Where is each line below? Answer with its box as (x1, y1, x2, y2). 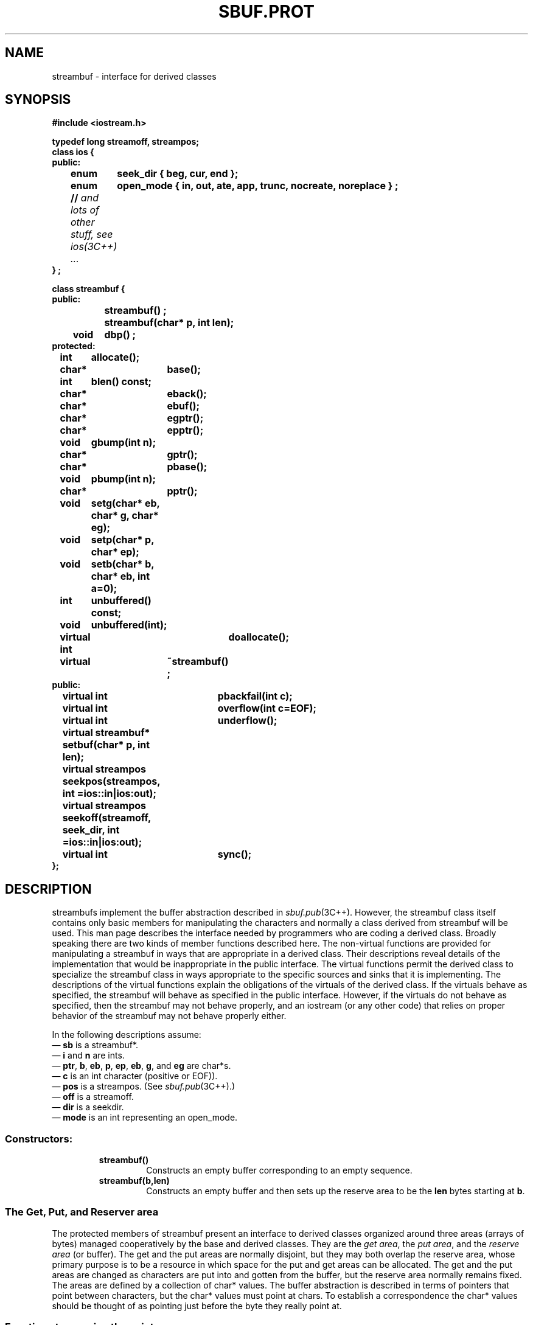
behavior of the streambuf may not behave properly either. (52, 1010, 287, 1021)
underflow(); (217, 714, 277, 727)
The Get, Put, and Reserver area (5, 1206, 159, 1219)
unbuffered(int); (91, 619, 167, 631)
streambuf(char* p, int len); (104, 316, 234, 329)
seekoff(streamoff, (62, 812, 151, 824)
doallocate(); (228, 631, 289, 644)
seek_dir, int (62, 824, 120, 836)
